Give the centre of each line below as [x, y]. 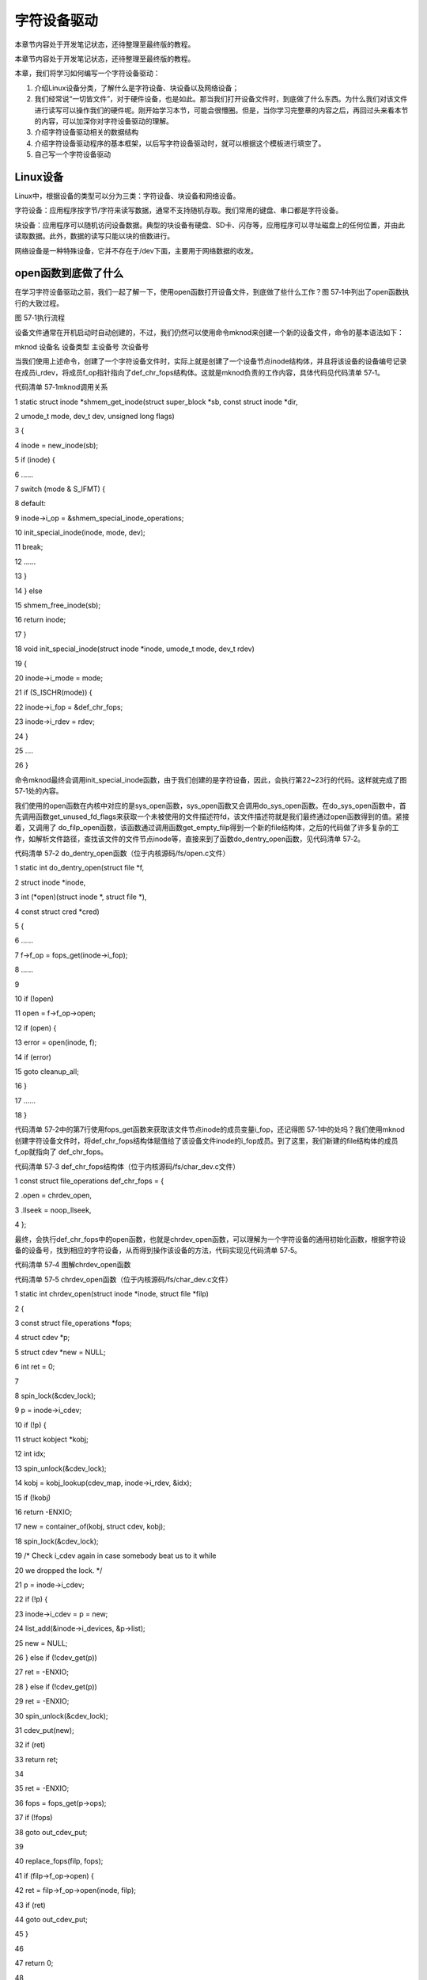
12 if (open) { [36, 1028]
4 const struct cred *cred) [57, 912]
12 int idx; [30, 1454]
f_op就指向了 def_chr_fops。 [61, 1152]
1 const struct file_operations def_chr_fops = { [89, 1181]
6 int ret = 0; [35, 1367]
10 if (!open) [34, 999]
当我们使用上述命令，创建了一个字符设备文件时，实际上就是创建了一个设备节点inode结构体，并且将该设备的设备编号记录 [211, 361]
